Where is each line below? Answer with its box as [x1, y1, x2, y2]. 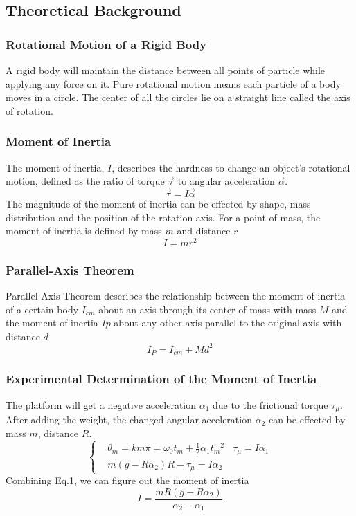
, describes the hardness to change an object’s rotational [112, 160, 350, 174]
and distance [177, 223, 231, 238]
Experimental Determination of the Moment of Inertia [6, 370, 317, 387]
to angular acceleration [177, 174, 275, 188]
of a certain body [6, 302, 79, 316]
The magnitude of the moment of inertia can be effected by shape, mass [6, 196, 311, 210]
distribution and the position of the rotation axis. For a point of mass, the [6, 210, 321, 224]
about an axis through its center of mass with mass [98, 302, 317, 316]
